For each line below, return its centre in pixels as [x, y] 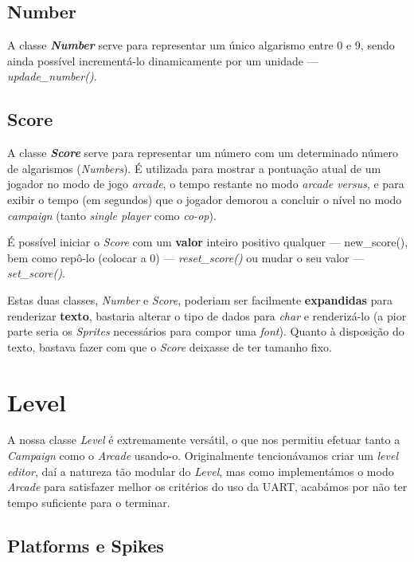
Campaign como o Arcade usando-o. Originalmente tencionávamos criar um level [203, 456]
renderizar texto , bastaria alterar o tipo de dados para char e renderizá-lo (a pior [207, 315]
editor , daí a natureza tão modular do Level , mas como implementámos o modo [201, 471]
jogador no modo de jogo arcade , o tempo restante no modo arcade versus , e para [206, 184]
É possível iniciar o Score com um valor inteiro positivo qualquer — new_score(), [208, 242]
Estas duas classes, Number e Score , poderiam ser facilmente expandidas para [200, 299]
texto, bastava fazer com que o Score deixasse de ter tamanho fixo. [170, 346]
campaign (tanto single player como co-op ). [112, 215]
